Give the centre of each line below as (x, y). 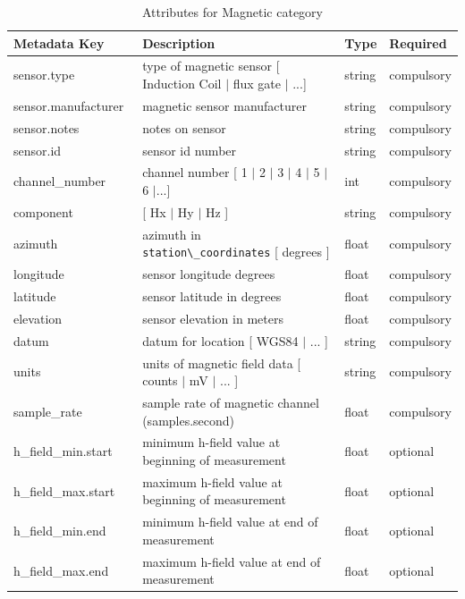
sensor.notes (46, 127)
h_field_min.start (63, 451)
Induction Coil (182, 84)
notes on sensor (184, 127)
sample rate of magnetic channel (231, 402)
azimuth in (172, 234)
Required (418, 42)
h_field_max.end (61, 570)
